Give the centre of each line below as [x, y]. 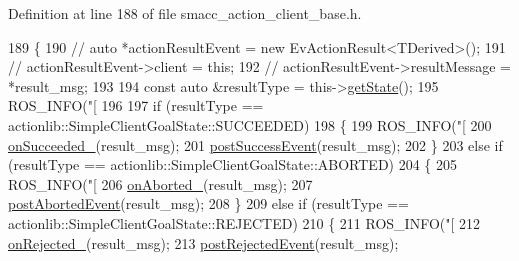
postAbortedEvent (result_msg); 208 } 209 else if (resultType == [208, 203]
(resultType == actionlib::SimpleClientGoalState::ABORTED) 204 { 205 [233, 164]
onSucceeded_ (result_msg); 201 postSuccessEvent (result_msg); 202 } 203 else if [255, 144]
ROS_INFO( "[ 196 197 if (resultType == [136, 105]
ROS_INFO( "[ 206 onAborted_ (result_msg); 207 [160, 183]
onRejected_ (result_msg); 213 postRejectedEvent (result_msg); [203, 242]
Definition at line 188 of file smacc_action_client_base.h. [185, 13]
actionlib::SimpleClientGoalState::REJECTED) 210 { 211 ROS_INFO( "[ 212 [244, 222]
